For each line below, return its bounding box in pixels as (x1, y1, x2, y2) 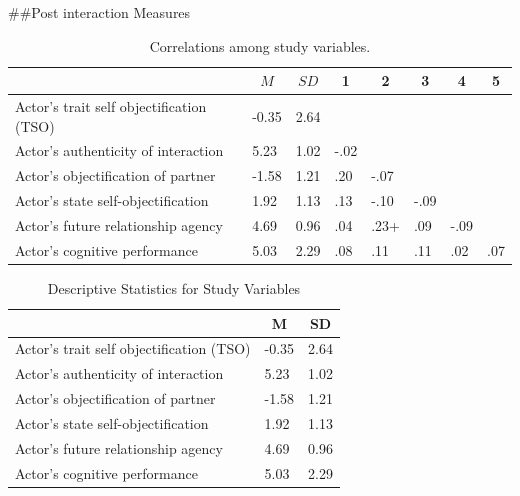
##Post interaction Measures (8, 2, 191, 22)
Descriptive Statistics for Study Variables (47, 277, 301, 298)
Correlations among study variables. (149, 35, 371, 56)
